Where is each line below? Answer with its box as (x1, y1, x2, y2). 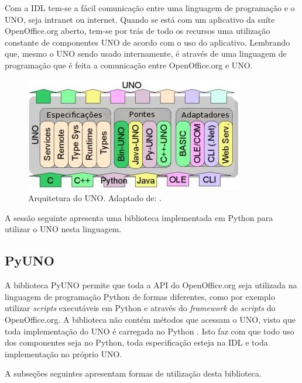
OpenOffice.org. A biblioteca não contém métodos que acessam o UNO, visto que (5, 313, 296, 325)
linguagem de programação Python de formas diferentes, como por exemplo (5, 290, 275, 302)
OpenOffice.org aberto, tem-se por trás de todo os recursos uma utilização (5, 25, 270, 37)
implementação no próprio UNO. (5, 347, 122, 360)
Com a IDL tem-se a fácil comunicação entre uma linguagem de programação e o (5, 2, 295, 13)
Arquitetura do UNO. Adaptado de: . (28, 192, 162, 204)
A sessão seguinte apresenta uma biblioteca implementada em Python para (5, 211, 273, 223)
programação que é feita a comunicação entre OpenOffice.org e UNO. (5, 58, 253, 71)
